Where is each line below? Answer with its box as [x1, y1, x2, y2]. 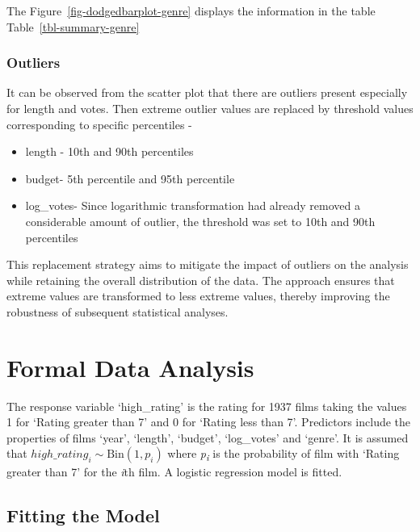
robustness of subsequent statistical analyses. [6, 303, 229, 320]
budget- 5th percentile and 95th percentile [25, 170, 235, 186]
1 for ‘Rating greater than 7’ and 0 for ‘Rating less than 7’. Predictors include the [6, 413, 411, 430]
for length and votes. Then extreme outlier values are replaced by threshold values [6, 100, 414, 116]
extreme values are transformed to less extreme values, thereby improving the [6, 287, 390, 304]
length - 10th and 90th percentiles [25, 143, 194, 160]
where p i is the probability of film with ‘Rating [167, 445, 400, 464]
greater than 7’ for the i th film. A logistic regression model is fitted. [6, 463, 342, 480]
